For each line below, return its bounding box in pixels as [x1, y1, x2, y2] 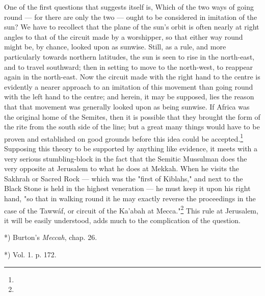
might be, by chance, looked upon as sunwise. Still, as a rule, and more [4, 41, 226, 52]
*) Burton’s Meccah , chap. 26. [4, 232, 97, 243]
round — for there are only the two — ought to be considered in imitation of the [4, 11, 257, 22]
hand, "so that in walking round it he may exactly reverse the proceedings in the [4, 193, 256, 203]
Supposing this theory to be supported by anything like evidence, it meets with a [4, 143, 258, 153]
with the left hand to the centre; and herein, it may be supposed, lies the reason [4, 91, 254, 102]
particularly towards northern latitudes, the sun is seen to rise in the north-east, [4, 51, 255, 62]
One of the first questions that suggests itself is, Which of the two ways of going [4, 2, 254, 12]
